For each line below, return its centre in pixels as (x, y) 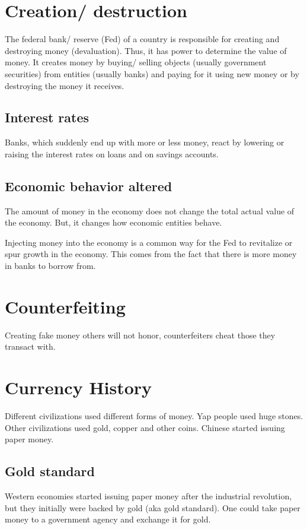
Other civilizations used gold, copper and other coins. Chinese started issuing (145, 427)
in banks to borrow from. (50, 266)
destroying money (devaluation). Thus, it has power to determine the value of (146, 50)
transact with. (30, 346)
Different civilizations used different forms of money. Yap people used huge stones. (154, 416)
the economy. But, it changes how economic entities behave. (113, 222)
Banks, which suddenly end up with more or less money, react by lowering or (145, 142)
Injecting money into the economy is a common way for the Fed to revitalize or (149, 242)
